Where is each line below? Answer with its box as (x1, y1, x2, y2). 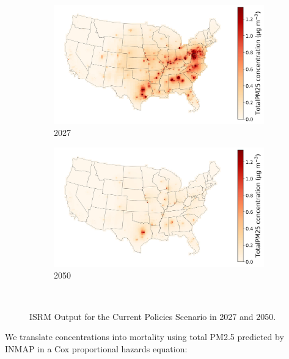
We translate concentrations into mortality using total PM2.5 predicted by (5, 330, 284, 343)
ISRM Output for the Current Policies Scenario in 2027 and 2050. (29, 310, 276, 322)
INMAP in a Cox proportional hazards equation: (5, 342, 188, 355)
